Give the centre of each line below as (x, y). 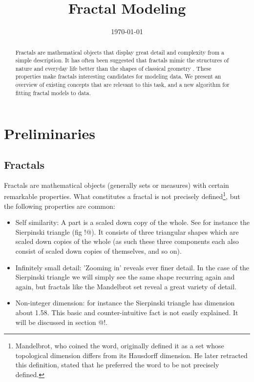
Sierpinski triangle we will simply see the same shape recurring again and (125, 277)
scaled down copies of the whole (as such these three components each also (127, 241)
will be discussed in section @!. (61, 322)
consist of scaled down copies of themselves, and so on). (98, 251)
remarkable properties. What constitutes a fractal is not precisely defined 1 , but (122, 196)
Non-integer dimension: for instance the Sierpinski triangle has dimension (125, 303)
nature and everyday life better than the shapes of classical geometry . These (113, 68)
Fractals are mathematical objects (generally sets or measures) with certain (116, 185)
